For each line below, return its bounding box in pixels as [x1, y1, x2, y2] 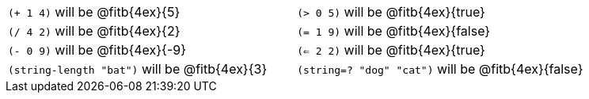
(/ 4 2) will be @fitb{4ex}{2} [8, 23, 180, 39]
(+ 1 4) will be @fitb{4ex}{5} [8, 4, 180, 20]
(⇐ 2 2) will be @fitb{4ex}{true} [297, 42, 485, 58]
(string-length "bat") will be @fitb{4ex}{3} [8, 61, 268, 77]
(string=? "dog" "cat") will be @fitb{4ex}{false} [297, 61, 583, 77]
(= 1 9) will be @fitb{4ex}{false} [297, 23, 491, 39]
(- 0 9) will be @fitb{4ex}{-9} [8, 42, 187, 58]
